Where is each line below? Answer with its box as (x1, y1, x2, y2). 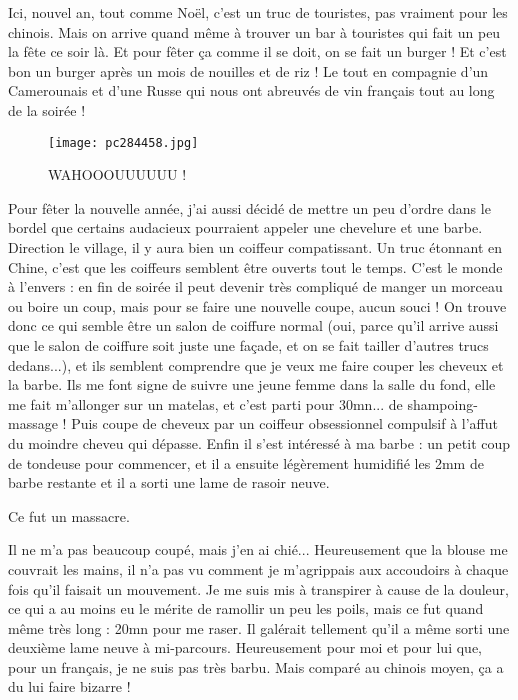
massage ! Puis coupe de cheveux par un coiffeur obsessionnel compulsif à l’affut (8, 413, 498, 434)
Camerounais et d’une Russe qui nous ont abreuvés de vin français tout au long (8, 80, 495, 101)
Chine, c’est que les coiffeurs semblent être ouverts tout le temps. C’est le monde (8, 256, 503, 277)
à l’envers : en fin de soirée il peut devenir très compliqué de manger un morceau (8, 276, 503, 297)
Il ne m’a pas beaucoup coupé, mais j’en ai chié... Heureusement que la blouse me (8, 539, 508, 560)
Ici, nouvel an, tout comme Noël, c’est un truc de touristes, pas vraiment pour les (8, 2, 508, 22)
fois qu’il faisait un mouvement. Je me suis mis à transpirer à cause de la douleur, (8, 578, 509, 599)
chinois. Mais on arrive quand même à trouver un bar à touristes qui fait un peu (8, 21, 501, 42)
